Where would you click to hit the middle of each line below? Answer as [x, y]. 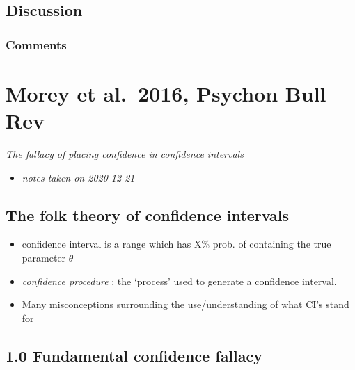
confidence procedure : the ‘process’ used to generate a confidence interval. [179, 281]
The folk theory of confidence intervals [148, 215]
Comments [36, 44]
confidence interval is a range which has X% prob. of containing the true [176, 244]
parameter [44, 257]
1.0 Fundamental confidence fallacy [134, 355]
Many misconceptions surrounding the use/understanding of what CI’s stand [186, 304]
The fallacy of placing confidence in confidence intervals [125, 153]
